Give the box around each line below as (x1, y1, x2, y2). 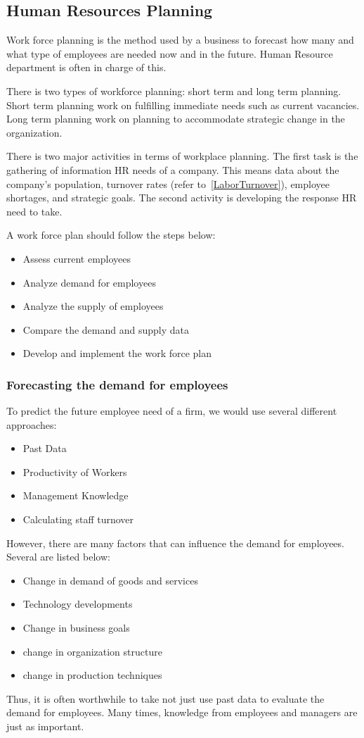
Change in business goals (22, 620, 130, 635)
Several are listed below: (6, 549, 110, 564)
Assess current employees (22, 251, 131, 265)
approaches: (6, 417, 57, 432)
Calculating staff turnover (22, 512, 134, 527)
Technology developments (22, 596, 133, 611)
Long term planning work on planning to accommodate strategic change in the (6, 111, 345, 126)
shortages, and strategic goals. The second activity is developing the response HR (6, 190, 357, 205)
